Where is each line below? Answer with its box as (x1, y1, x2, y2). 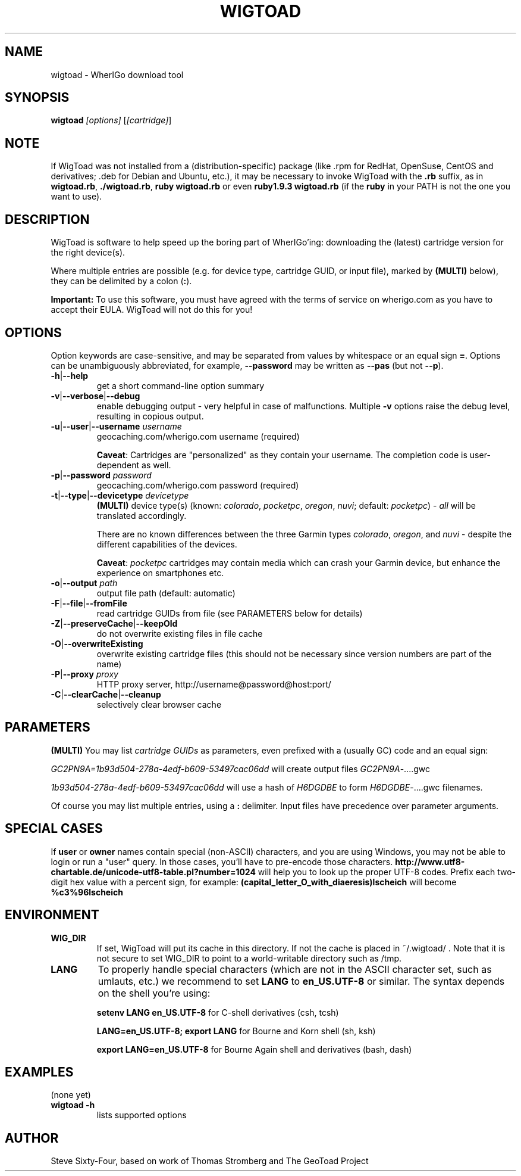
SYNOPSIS (5, 90, 70, 105)
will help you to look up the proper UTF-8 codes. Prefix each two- (258, 866, 516, 877)
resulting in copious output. (96, 410, 204, 421)
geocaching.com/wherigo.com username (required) (96, 431, 300, 441)
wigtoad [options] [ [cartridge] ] (51, 115, 172, 126)
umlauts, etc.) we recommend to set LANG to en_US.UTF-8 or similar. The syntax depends (98, 975, 505, 987)
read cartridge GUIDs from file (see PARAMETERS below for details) (96, 608, 363, 618)
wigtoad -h (51, 1100, 95, 1110)
